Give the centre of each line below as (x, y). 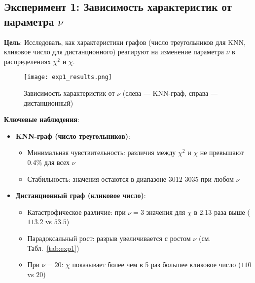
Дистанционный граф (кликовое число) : (81, 195)
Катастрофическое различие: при (76, 212)
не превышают (222, 152)
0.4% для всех (48, 162)
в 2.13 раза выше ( (222, 212)
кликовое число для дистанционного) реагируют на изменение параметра (114, 52)
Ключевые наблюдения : (42, 119)
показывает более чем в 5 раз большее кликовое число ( (157, 264)
